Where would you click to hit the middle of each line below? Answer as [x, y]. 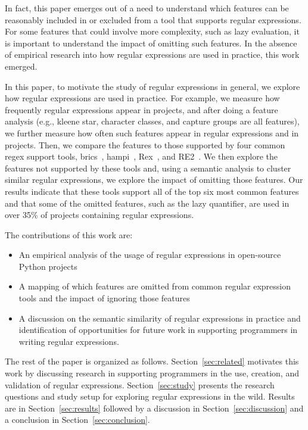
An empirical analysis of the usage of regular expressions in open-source [150, 255]
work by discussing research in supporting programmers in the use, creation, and [152, 373]
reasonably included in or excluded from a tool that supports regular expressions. [153, 19]
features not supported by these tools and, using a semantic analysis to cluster [148, 168]
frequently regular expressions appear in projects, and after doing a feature [141, 109]
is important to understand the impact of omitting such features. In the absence [151, 43]
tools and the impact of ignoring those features [104, 298]
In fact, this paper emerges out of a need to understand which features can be [147, 8]
